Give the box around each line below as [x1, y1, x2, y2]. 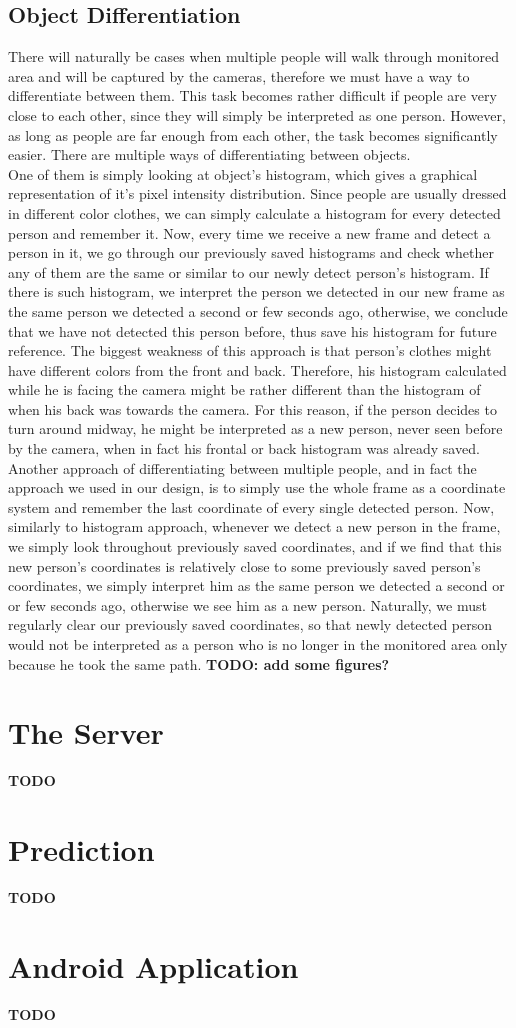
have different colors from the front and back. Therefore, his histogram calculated [8, 359, 507, 380]
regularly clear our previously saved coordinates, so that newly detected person [8, 614, 493, 635]
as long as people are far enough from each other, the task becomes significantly [8, 124, 498, 145]
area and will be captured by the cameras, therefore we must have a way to [8, 65, 470, 86]
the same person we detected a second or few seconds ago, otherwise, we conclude [8, 300, 508, 321]
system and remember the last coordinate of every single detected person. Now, [8, 496, 495, 517]
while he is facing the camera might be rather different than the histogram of [8, 379, 481, 400]
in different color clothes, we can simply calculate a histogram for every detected [8, 202, 501, 223]
